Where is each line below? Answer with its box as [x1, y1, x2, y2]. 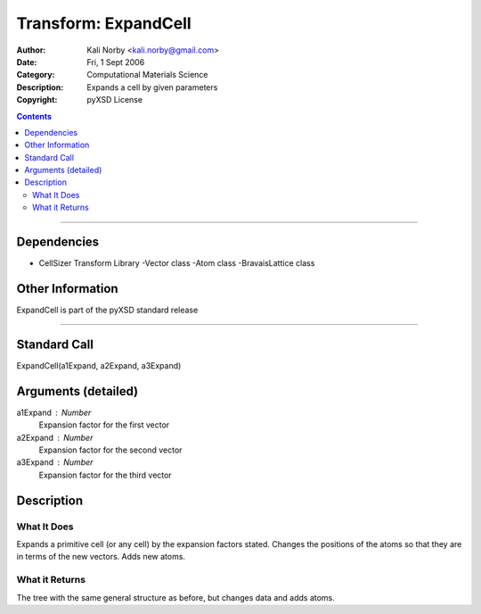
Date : [16, 56, 37, 67]
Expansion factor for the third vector [38, 469, 173, 480]
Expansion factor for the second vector [38, 444, 183, 455]
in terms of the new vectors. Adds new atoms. [16, 552, 186, 562]
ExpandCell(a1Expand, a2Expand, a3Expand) [16, 360, 182, 370]
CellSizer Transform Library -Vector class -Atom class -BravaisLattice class [38, 258, 315, 269]
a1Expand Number [16, 407, 92, 418]
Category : [16, 70, 55, 80]
